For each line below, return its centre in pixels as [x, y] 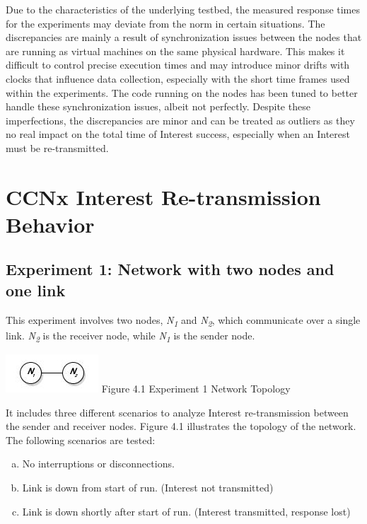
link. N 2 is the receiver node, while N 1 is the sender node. [130, 336]
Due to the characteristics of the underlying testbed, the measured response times [183, 9]
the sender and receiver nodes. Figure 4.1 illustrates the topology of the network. [181, 426]
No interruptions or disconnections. [98, 464]
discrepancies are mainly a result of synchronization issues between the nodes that [184, 37]
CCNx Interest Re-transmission [163, 196]
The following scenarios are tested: [81, 439]
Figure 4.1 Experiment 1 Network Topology [196, 388]
